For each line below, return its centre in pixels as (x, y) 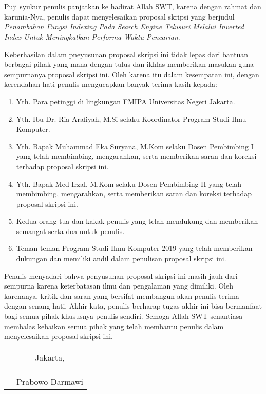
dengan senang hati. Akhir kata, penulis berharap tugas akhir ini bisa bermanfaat (133, 306)
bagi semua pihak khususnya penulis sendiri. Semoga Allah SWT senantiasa (123, 316)
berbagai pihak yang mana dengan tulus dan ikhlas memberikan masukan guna (129, 64)
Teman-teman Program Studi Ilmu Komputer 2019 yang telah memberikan (134, 248)
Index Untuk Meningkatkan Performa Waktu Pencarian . (92, 36)
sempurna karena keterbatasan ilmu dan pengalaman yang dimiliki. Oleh (119, 286)
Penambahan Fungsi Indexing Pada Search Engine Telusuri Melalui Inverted (124, 26)
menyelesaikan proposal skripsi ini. (59, 336)
